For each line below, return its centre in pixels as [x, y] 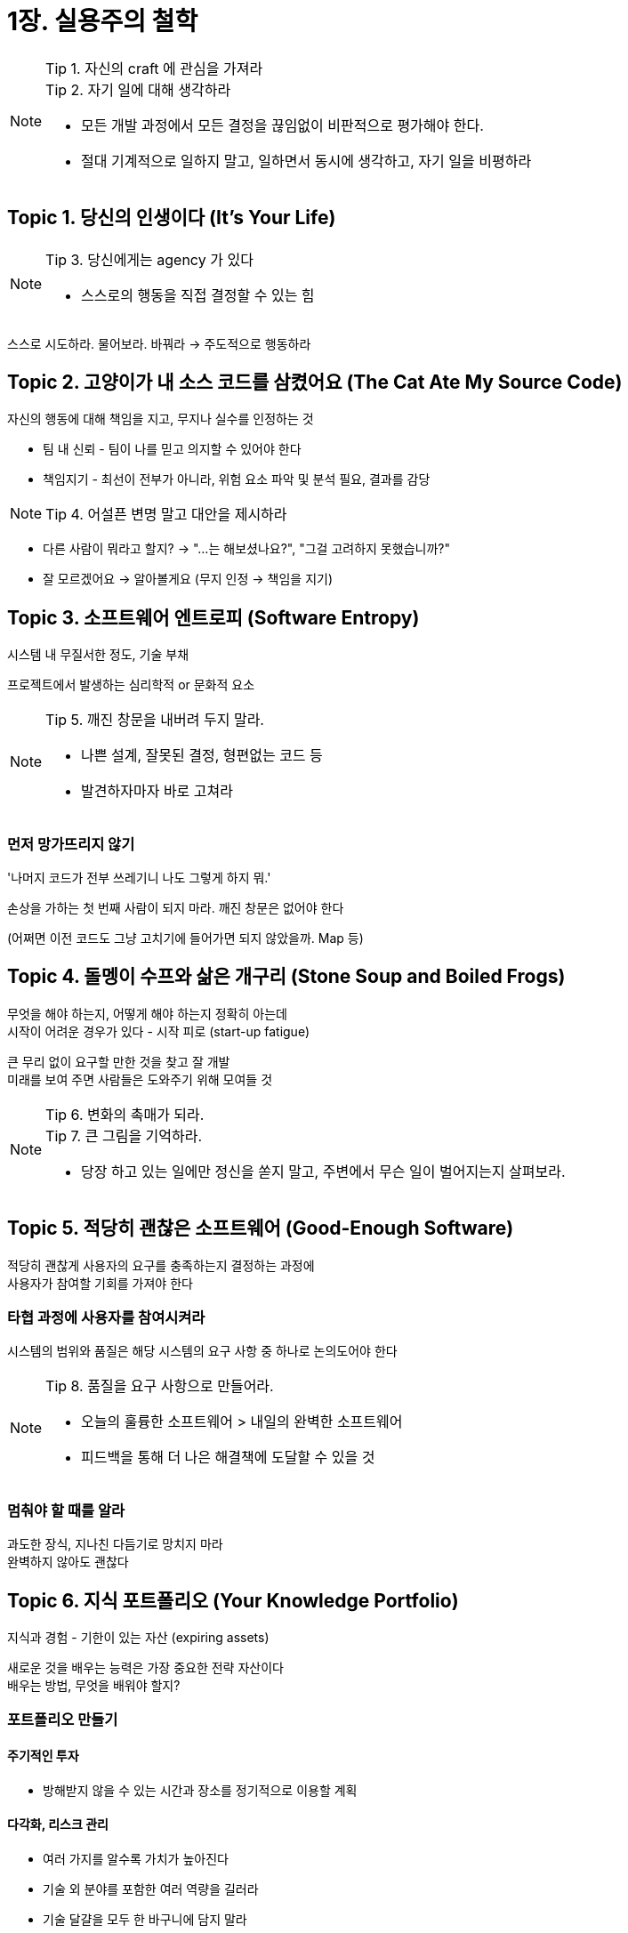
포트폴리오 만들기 [63, 1720]
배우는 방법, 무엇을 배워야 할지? [94, 1686]
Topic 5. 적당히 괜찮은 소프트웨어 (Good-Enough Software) [261, 1228]
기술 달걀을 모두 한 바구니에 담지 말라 [145, 1919]
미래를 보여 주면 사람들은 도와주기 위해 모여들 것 [140, 1079]
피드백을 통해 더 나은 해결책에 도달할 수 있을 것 [228, 1458]
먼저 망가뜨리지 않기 [71, 844]
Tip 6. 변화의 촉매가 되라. [125, 1114]
